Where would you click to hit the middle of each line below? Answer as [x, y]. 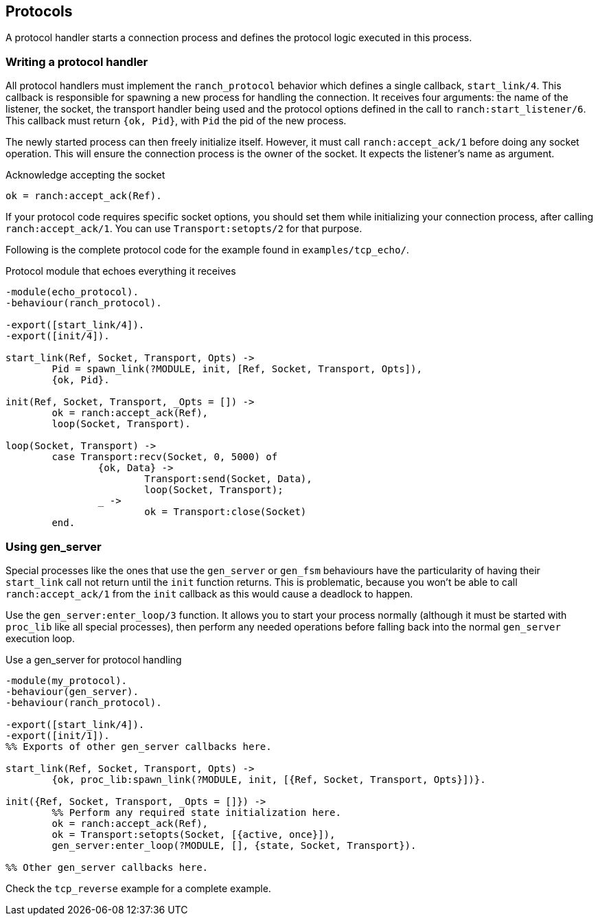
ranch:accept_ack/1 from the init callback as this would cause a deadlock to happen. [209, 593]
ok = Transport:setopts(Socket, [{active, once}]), [194, 834]
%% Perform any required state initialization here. [196, 812]
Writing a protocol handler [77, 61]
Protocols [39, 11]
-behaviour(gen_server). [72, 691]
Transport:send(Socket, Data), [228, 479]
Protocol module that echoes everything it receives [121, 271]
